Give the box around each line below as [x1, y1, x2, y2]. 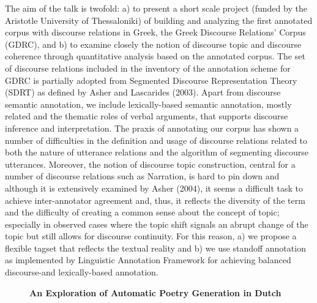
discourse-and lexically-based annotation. [5, 266, 158, 279]
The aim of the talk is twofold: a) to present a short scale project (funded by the [5, 2, 307, 14]
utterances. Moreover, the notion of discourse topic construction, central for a [5, 157, 296, 170]
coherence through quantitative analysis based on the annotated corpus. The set [5, 50, 305, 62]
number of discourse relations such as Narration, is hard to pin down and [5, 170, 280, 182]
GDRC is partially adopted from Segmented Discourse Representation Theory [5, 73, 297, 86]
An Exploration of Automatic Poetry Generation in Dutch [29, 286, 282, 299]
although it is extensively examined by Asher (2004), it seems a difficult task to [5, 181, 303, 194]
